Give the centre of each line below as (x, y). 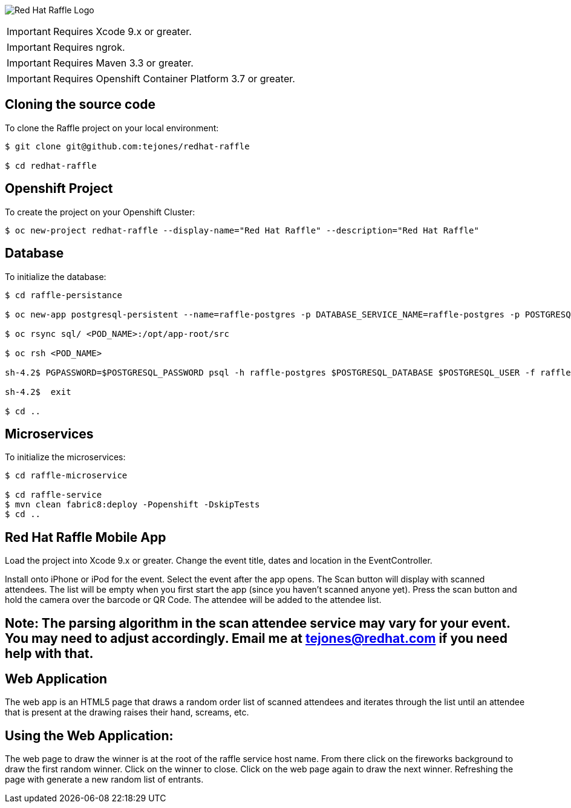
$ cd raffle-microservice (66, 476)
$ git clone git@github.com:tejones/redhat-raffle (127, 146)
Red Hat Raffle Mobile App (86, 537)
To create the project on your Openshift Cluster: (100, 212)
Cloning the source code (80, 105)
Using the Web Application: (89, 735)
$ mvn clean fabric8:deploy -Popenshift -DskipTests (132, 505)
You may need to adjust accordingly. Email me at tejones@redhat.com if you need (256, 638)
